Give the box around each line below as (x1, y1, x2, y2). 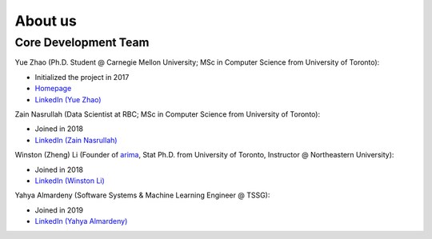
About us (14, 12, 78, 30)
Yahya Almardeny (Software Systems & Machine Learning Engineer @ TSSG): (14, 190, 270, 200)
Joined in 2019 (34, 205, 84, 215)
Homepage (34, 84, 72, 94)
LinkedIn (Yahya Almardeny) (34, 217, 128, 226)
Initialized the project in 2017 (34, 72, 130, 82)
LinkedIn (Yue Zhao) (34, 94, 102, 104)
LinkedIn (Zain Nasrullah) (34, 135, 118, 145)
